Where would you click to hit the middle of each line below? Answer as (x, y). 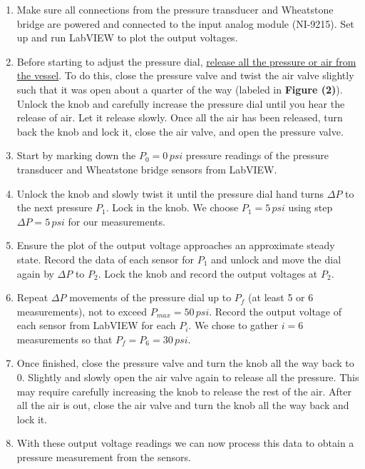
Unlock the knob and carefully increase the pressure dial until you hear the (181, 103)
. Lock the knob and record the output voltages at (208, 273)
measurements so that (65, 339)
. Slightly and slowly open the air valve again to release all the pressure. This (190, 377)
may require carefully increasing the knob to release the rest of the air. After (184, 391)
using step (310, 207)
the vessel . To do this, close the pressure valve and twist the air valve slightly (185, 75)
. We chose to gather (233, 325)
